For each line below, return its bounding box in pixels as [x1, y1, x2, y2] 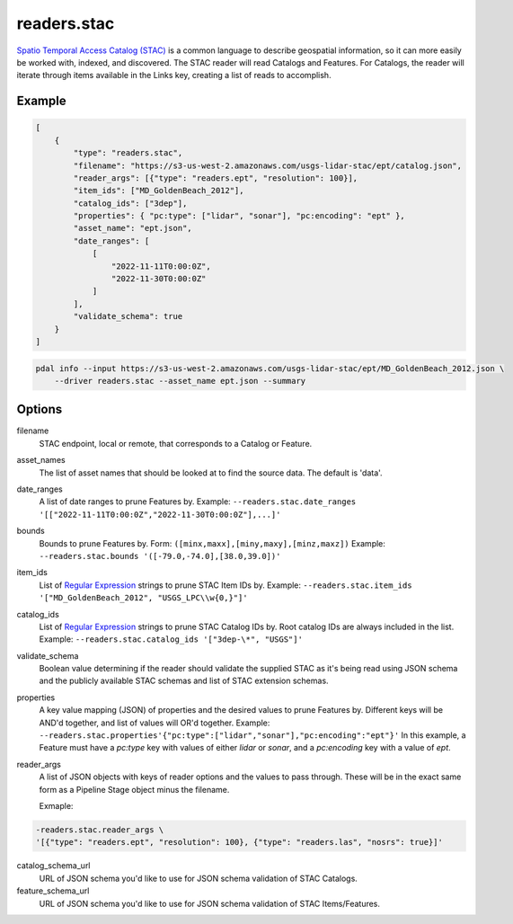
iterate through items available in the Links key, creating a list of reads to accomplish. [16, 70, 332, 81]
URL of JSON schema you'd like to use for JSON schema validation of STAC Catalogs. [39, 873, 358, 884]
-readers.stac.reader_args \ [35, 824, 164, 835]
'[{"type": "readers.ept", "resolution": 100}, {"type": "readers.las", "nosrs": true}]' [35, 837, 444, 848]
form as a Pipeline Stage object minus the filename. [39, 784, 230, 795]
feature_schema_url [16, 885, 90, 896]
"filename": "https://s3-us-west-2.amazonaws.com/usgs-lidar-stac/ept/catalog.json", [73, 160, 463, 171]
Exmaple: [39, 800, 74, 811]
